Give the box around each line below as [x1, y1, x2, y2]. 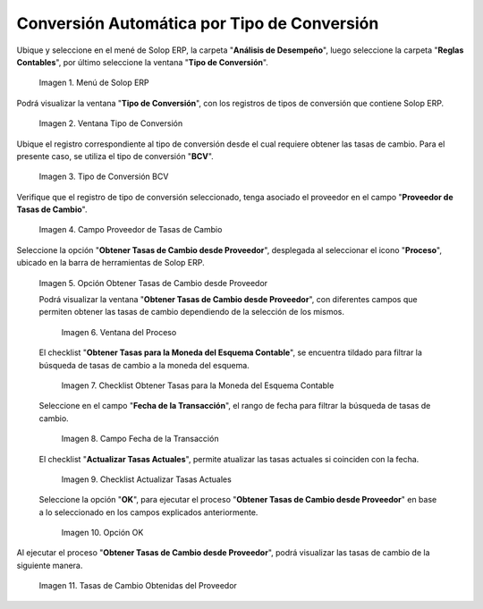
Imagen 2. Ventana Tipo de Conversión [38, 118, 183, 129]
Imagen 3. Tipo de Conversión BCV [38, 171, 169, 182]
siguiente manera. [16, 560, 83, 571]
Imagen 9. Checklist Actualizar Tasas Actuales [61, 474, 232, 485]
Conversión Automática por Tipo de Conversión [16, 13, 379, 33]
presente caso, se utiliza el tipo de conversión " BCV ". [16, 150, 214, 161]
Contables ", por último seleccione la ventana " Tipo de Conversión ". [16, 56, 268, 67]
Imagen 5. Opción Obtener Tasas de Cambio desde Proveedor [38, 277, 268, 288]
